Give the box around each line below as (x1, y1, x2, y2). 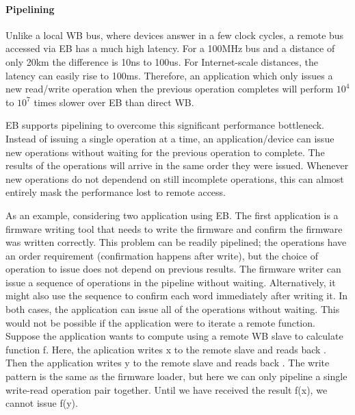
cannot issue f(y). (5, 396, 78, 410)
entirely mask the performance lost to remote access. (5, 185, 226, 199)
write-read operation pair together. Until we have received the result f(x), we (5, 382, 328, 397)
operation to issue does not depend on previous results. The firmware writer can (5, 262, 341, 276)
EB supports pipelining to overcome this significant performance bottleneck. (5, 118, 324, 132)
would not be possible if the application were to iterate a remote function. (5, 315, 315, 329)
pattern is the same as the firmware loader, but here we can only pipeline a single (5, 369, 347, 383)
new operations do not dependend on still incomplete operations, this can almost (5, 171, 344, 186)
